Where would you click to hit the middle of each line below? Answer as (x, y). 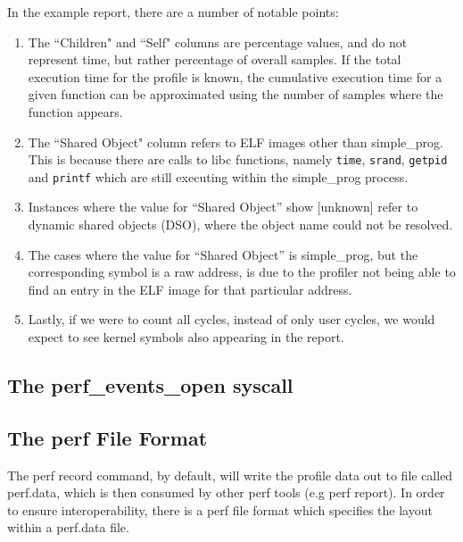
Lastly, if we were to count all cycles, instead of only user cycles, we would (231, 319)
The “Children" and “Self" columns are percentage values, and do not (218, 42)
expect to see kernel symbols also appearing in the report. (186, 337)
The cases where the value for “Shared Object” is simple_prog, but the (223, 254)
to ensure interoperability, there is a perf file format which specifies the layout (220, 509)
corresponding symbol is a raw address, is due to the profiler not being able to (242, 272)
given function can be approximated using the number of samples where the (236, 94)
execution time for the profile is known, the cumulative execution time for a (235, 76)
